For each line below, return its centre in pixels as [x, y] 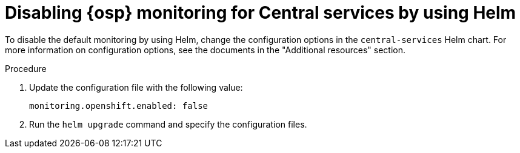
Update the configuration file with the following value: [136, 87]
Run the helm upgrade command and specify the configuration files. [168, 124]
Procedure [26, 68]
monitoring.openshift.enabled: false [119, 106]
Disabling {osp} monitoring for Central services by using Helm [261, 13]
